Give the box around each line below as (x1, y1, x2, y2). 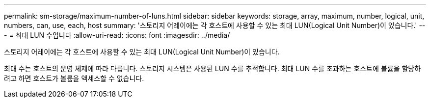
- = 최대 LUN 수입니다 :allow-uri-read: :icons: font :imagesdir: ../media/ (4, 31, 230, 39)
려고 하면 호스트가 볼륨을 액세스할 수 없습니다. (4, 74, 144, 82)
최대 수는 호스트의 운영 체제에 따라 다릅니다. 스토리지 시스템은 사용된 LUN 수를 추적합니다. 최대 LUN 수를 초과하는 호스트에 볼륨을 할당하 (4, 64, 421, 73)
